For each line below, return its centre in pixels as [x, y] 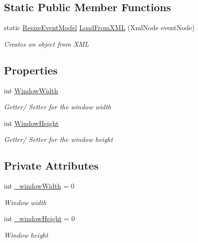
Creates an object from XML [46, 43]
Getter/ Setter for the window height [58, 139]
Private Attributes [51, 165]
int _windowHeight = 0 [39, 218]
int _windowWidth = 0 [39, 186]
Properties [31, 70]
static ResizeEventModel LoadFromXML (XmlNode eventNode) [99, 27]
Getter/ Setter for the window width [58, 107]
